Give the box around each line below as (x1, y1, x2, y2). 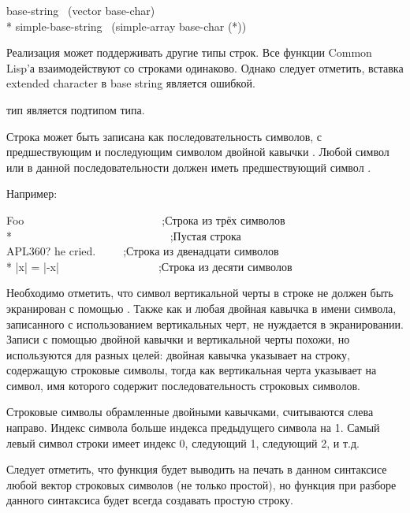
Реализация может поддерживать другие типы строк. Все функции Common (6, 44, 372, 61)
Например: (6, 185, 58, 202)
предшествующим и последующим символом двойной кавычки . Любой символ (6, 143, 389, 160)
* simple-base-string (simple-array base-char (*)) (6, 17, 247, 34)
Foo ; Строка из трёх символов (6, 211, 285, 228)
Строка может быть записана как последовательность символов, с (6, 128, 322, 144)
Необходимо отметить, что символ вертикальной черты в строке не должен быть (6, 284, 393, 301)
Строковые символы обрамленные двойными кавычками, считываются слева (6, 403, 374, 420)
